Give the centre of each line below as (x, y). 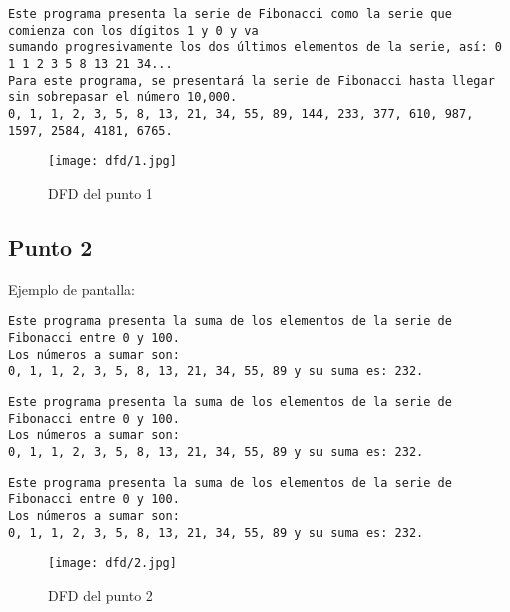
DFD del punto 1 (100, 192)
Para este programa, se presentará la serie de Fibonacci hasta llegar (251, 80)
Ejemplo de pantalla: (71, 288)
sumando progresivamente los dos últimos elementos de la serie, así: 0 (255, 47)
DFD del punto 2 (100, 594)
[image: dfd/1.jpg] (112, 161)
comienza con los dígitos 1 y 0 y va (133, 30)
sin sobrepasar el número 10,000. (123, 97)
